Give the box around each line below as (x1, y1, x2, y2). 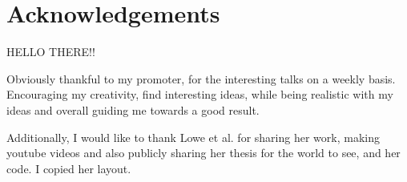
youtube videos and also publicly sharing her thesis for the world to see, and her (6, 144, 401, 161)
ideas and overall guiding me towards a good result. (6, 101, 260, 118)
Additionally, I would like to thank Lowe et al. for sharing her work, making (6, 128, 380, 145)
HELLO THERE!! (6, 43, 95, 60)
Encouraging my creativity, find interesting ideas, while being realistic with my (6, 86, 393, 103)
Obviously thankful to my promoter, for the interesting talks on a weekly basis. (6, 70, 396, 87)
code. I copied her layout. (6, 160, 131, 176)
